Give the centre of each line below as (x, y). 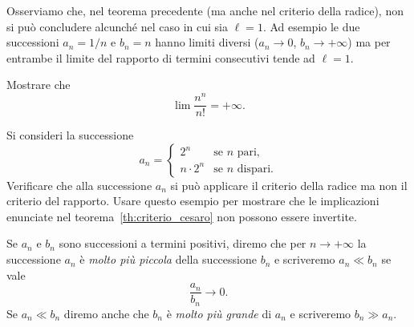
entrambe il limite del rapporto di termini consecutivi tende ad (161, 57)
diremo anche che (106, 313)
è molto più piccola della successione (168, 259)
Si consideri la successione (70, 135)
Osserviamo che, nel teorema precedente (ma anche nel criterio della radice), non (205, 10)
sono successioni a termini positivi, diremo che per (183, 243)
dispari (254, 169)
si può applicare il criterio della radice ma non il (289, 185)
